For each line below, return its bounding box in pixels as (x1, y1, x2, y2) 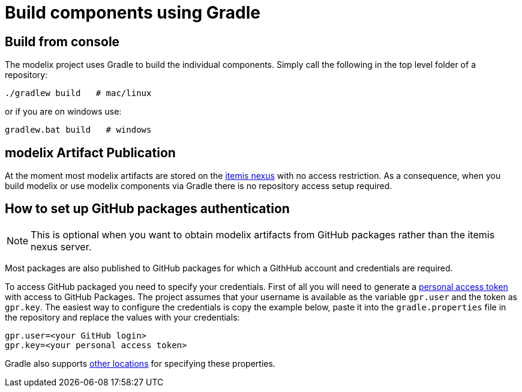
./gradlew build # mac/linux (5, 88, 152, 98)
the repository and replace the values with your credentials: (5, 312, 240, 322)
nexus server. (31, 240, 92, 253)
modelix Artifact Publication (5, 145, 176, 160)
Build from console (5, 34, 120, 49)
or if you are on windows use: (5, 106, 122, 117)
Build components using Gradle (5, 2, 261, 23)
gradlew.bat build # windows (5, 125, 152, 135)
